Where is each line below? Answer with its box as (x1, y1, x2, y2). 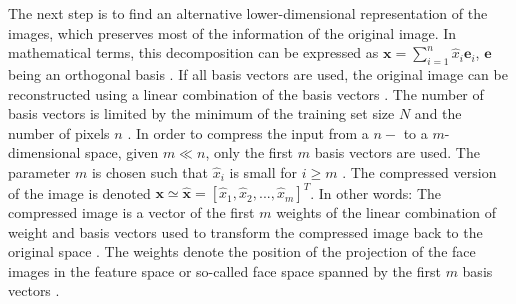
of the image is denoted (8, 182, 151, 203)
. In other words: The (310, 182, 441, 203)
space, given (85, 142, 159, 163)
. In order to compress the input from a (127, 122, 369, 143)
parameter (8, 161, 71, 182)
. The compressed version (342, 161, 497, 182)
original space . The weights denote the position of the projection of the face (8, 241, 476, 262)
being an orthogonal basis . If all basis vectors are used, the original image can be (8, 63, 508, 84)
